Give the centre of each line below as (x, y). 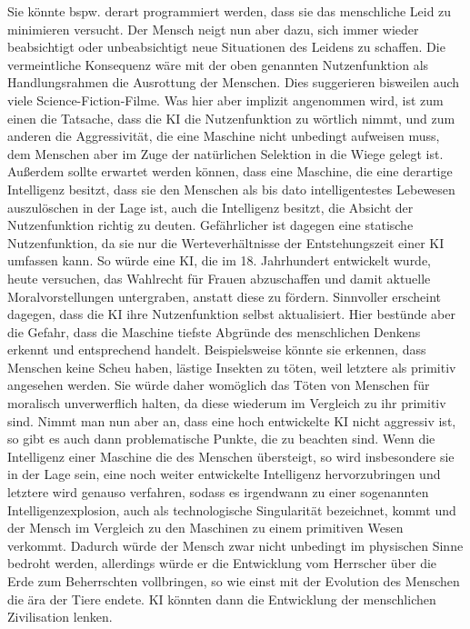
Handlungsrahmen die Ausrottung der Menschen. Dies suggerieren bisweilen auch (234, 82)
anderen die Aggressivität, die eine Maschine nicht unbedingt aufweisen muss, (224, 136)
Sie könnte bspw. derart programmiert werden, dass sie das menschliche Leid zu (230, 11)
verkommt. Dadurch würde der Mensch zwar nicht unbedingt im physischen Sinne (235, 545)
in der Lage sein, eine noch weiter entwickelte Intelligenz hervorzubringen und (224, 474)
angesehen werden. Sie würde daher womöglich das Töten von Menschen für (219, 385)
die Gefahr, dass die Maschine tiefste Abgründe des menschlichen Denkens (214, 331)
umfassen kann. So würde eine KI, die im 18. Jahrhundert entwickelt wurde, (220, 260)
